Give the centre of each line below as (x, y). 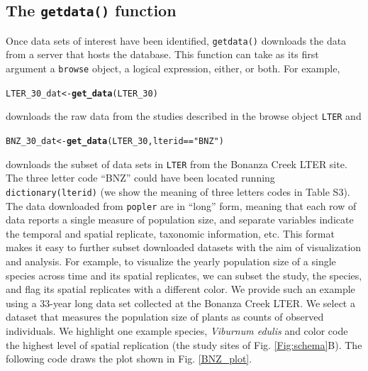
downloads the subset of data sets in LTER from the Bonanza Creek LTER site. (177, 164)
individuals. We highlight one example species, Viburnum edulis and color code (177, 330)
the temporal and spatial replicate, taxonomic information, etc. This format (170, 233)
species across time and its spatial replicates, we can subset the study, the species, (184, 275)
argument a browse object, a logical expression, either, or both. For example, (173, 68)
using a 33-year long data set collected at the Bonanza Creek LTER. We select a (180, 303)
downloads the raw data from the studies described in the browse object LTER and (184, 116)
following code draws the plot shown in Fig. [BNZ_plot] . (129, 359)
